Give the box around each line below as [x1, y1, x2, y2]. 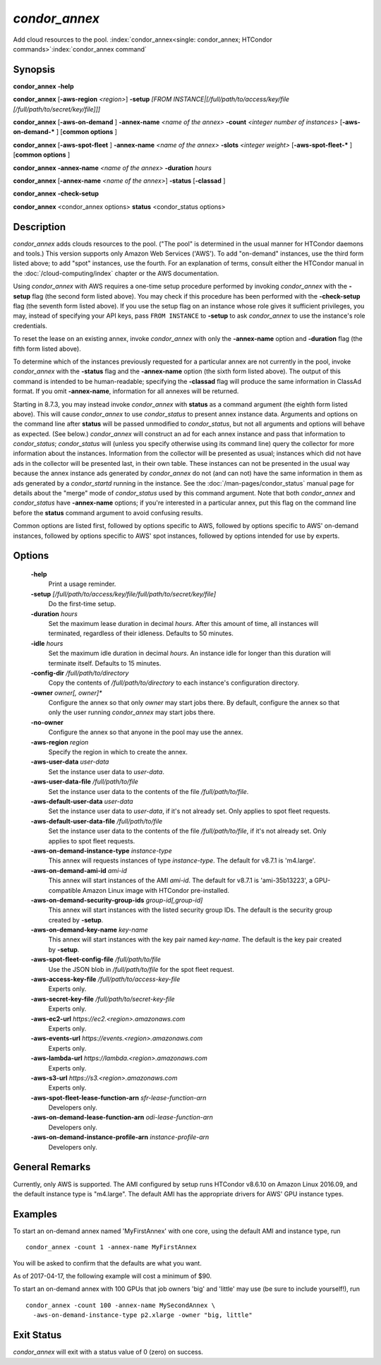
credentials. [13, 321, 47, 330]
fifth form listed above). [13, 344, 81, 353]
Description [13, 221, 66, 233]
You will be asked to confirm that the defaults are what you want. [13, 1258, 202, 1267]
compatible [48, 886, 81, 894]
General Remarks [13, 1161, 91, 1173]
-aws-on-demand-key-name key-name [30, 925, 148, 934]
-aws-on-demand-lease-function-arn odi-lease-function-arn [30, 1113, 213, 1122]
